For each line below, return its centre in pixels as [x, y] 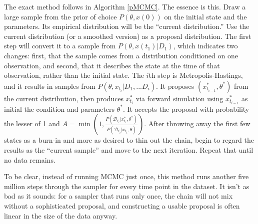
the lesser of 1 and [32, 123]
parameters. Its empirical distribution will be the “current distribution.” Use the [127, 26]
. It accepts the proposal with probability [186, 109]
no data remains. [30, 159]
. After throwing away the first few [197, 123]
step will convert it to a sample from [60, 46]
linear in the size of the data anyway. [61, 215]
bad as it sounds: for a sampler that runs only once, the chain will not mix [118, 196]
